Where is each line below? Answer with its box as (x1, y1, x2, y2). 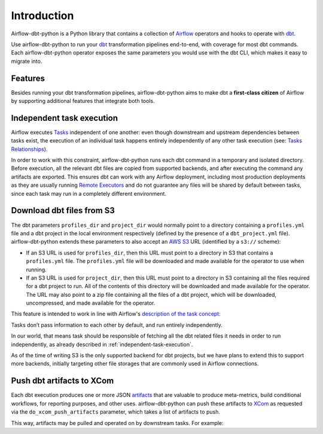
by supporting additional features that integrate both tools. (11, 98, 155, 105)
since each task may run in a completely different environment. (11, 190, 167, 197)
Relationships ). (11, 145, 48, 153)
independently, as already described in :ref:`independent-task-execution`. (11, 341, 193, 348)
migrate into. (11, 57, 42, 65)
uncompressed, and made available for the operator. (26, 299, 156, 306)
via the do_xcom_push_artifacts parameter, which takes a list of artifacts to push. (11, 408, 221, 415)
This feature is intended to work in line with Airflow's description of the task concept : (11, 310, 221, 317)
